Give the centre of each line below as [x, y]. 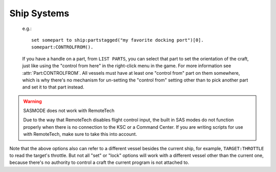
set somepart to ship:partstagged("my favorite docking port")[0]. [118, 40]
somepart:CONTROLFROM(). [62, 47]
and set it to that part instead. [53, 87]
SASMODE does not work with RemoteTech [69, 111]
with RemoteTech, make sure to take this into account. [80, 134]
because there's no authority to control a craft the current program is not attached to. [99, 162]
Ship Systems [39, 13]
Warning [32, 101]
